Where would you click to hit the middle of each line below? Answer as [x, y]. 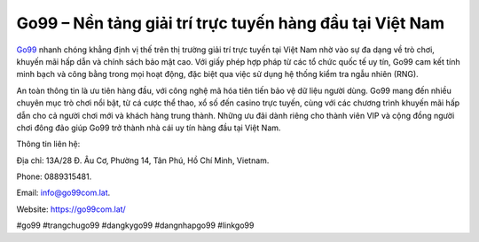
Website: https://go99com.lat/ [71, 209]
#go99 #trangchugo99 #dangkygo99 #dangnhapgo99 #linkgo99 [135, 225]
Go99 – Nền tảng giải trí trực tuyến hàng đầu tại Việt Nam [231, 23]
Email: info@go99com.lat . [63, 193]
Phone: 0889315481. [54, 176]
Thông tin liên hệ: [48, 144]
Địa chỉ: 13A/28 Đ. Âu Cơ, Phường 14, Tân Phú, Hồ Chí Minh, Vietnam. [143, 160]
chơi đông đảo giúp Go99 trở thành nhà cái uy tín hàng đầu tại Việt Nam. [149, 128]
